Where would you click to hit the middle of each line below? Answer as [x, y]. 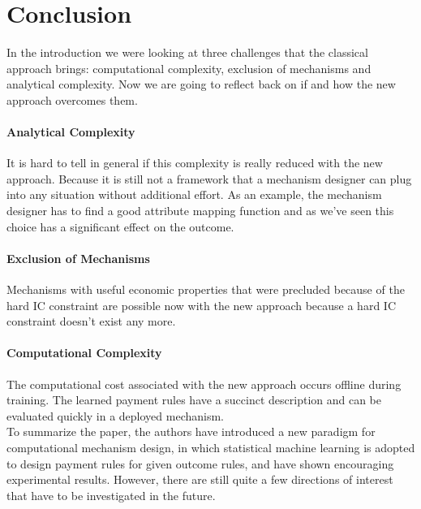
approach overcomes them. [72, 99]
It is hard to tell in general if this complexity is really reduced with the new [195, 163]
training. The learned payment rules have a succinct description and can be [194, 400]
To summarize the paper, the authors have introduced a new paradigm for [191, 431]
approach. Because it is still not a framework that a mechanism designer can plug [209, 178]
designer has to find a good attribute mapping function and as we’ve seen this [200, 211]
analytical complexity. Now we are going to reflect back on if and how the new [201, 84]
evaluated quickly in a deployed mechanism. [116, 415]
